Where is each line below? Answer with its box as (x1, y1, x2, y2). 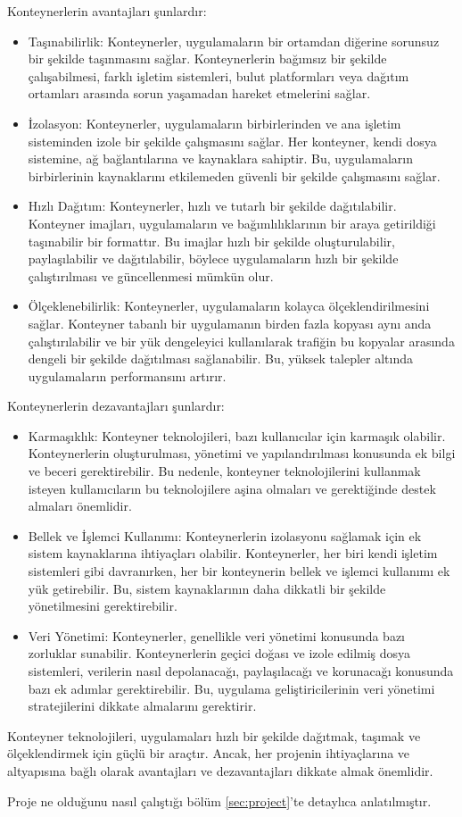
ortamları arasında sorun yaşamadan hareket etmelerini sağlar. (28, 84, 371, 103)
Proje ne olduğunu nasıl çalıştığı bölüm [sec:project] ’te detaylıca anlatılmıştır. (7, 791, 432, 810)
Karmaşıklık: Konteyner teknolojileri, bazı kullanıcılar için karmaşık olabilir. (28, 426, 446, 445)
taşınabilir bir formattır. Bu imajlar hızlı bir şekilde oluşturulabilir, (28, 231, 395, 250)
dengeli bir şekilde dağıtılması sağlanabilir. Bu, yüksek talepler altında (28, 349, 413, 368)
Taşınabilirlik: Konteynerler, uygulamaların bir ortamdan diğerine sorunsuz (28, 31, 440, 50)
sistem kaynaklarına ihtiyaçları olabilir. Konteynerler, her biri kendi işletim (28, 544, 438, 563)
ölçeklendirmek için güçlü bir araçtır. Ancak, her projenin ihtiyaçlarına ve (7, 744, 410, 763)
